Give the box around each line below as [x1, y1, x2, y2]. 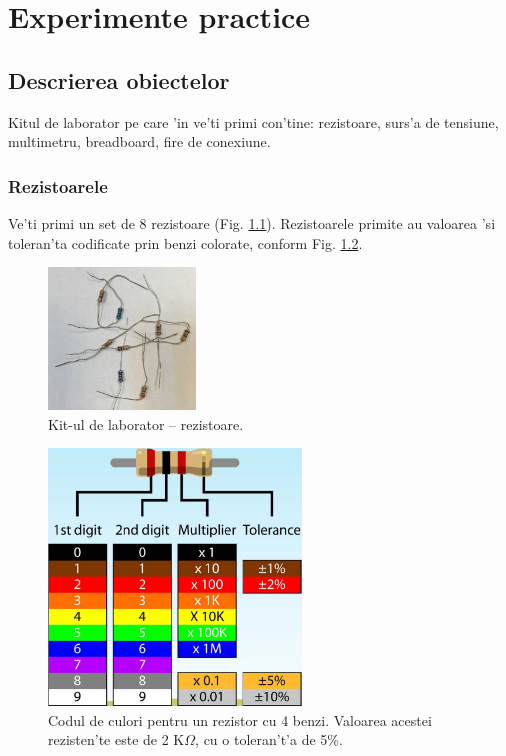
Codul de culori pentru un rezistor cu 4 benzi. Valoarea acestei [48, 709, 432, 730]
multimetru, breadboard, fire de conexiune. [8, 131, 271, 152]
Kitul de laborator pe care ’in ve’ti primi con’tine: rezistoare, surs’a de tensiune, [8, 111, 499, 132]
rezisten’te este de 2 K [48, 729, 185, 750]
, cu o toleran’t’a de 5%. [195, 729, 343, 750]
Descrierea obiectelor [8, 64, 230, 95]
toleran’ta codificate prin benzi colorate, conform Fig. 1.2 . [8, 232, 363, 253]
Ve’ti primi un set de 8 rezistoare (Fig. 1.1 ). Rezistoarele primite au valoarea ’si [8, 212, 496, 233]
